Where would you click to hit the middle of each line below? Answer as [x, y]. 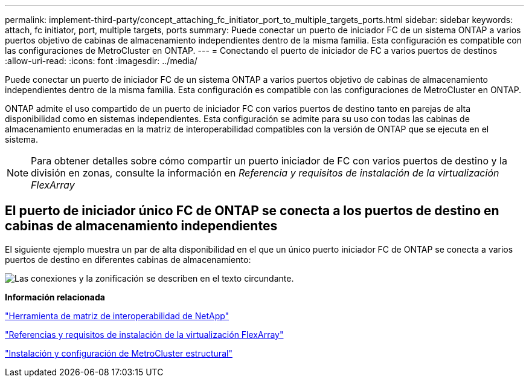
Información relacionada [55, 297]
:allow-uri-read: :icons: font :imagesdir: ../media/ [101, 61]
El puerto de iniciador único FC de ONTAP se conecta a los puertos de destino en [252, 211]
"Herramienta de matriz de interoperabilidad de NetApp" [117, 316]
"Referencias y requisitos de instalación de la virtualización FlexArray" [144, 334]
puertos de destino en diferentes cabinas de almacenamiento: [128, 259]
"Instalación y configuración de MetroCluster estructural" [119, 353]
